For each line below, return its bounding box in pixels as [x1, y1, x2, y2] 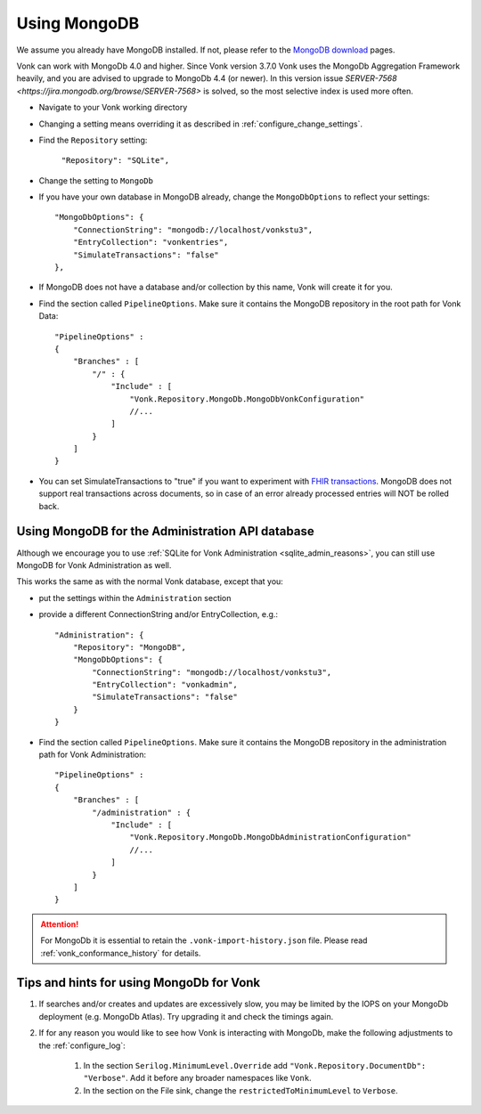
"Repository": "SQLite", [61, 156, 169, 166]
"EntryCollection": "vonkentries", [72, 237, 229, 248]
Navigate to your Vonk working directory [38, 102, 188, 113]
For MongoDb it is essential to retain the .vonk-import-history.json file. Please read [40, 935, 368, 946]
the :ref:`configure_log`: [38, 1040, 126, 1051]
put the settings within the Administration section [38, 592, 232, 603]
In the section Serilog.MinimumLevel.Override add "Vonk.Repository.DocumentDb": [83, 1060, 427, 1070]
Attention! [40, 918, 79, 930]
